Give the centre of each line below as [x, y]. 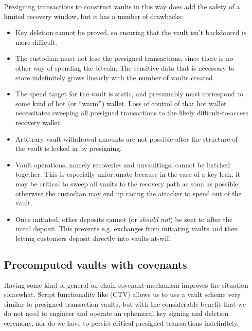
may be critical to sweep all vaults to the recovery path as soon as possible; [128, 183]
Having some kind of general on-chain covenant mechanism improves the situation [126, 285]
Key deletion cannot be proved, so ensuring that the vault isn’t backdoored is [131, 32]
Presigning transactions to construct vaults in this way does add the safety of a [122, 6]
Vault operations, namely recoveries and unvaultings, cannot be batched [123, 164]
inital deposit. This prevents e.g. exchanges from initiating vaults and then [126, 229]
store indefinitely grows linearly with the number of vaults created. [115, 77]
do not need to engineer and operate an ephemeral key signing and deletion [116, 313]
